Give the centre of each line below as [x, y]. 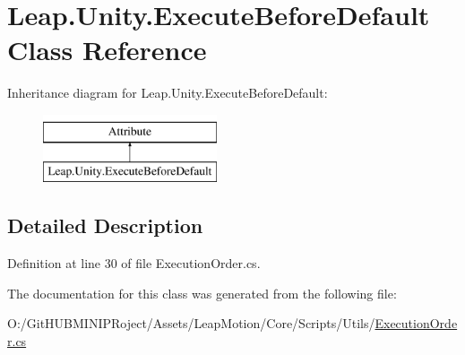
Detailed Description [105, 225]
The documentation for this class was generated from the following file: [202, 293]
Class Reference [107, 50]
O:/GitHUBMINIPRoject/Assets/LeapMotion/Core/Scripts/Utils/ [191, 323]
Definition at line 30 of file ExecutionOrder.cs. [134, 263]
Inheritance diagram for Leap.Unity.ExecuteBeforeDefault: [168, 93]
